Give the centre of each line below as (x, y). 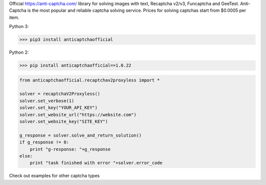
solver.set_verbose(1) (47, 101)
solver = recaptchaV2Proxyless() (60, 94)
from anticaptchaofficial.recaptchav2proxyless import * (90, 80)
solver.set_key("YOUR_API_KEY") (59, 108)
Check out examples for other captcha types (54, 176)
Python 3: (19, 27)
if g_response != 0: (44, 142)
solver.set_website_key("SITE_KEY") (64, 122)
